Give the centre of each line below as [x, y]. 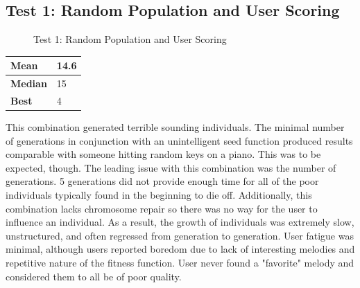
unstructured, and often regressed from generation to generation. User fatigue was [180, 235]
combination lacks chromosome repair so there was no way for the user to [162, 208]
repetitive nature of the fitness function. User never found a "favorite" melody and [180, 263]
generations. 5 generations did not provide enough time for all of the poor [162, 181]
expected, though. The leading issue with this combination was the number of [171, 167]
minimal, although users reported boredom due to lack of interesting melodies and [180, 249]
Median [29, 83]
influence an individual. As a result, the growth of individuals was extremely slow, [180, 222]
